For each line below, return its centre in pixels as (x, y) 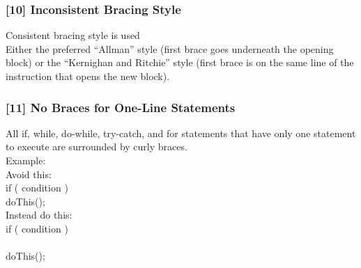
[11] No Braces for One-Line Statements (121, 107)
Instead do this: (39, 215)
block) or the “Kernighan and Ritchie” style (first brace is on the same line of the (180, 62)
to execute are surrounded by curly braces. (97, 147)
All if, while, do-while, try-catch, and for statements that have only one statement (181, 133)
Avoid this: (29, 174)
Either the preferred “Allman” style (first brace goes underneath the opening (170, 48)
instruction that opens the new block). (88, 76)
